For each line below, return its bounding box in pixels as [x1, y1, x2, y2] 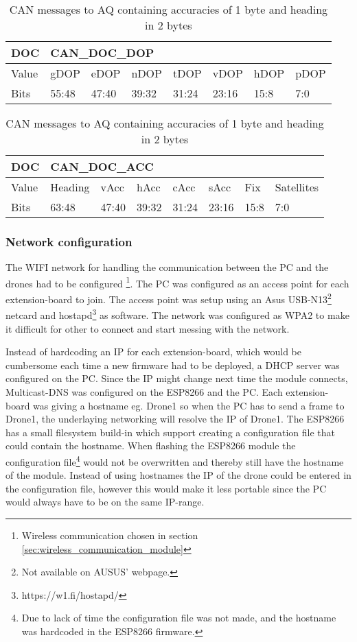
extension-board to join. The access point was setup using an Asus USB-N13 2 [5, 290, 332, 306]
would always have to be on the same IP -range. [5, 495, 205, 509]
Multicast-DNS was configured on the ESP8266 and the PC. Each [5, 384, 283, 399]
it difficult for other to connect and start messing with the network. [5, 321, 290, 335]
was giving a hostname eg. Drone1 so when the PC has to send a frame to [33, 398, 345, 412]
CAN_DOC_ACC [50, 158, 154, 174]
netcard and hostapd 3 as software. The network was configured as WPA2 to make [5, 306, 349, 322]
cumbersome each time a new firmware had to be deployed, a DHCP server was [5, 357, 340, 372]
